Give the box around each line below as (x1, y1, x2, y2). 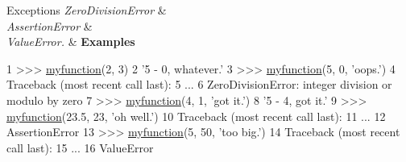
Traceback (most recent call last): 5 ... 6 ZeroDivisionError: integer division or (6, 76, 392, 93)
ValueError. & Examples (6, 33, 135, 50)
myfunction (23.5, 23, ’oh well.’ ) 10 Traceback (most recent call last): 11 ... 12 (6, 107, 386, 124)
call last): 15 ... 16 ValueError (6, 139, 154, 156)
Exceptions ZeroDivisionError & (6, 2, 167, 18)
